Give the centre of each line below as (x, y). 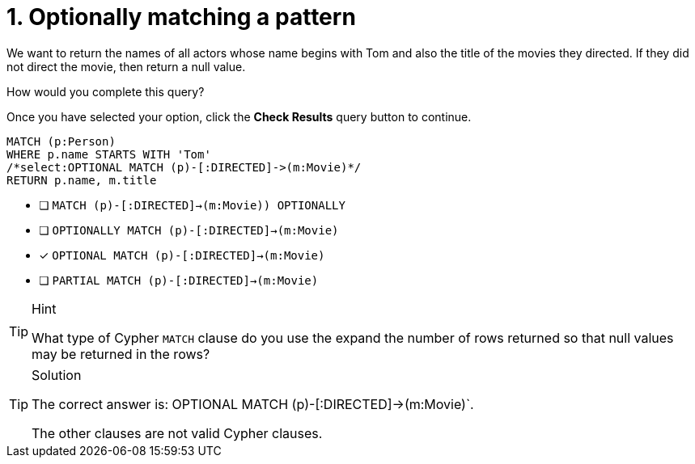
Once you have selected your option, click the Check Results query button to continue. (239, 116)
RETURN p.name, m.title (82, 180)
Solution (57, 375)
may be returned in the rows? (121, 354)
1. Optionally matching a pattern (181, 17)
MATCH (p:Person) (61, 141)
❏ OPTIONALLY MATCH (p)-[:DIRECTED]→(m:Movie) (189, 230)
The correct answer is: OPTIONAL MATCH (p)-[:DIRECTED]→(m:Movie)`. (253, 404)
